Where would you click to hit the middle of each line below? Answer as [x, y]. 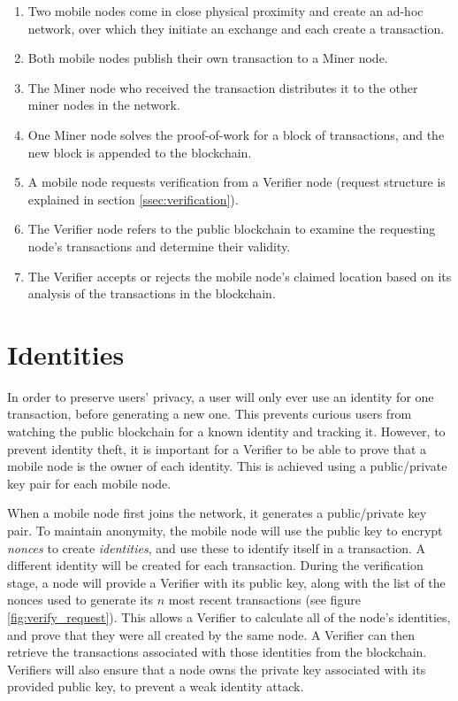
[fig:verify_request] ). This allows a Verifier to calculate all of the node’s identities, [229, 616]
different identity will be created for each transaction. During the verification [215, 565]
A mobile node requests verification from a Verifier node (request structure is [237, 182]
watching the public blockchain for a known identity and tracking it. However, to [226, 431]
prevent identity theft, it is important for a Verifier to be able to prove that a [217, 448]
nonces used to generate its [80, 600]
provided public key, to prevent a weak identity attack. [156, 686]
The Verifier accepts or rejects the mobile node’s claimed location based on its [240, 276]
